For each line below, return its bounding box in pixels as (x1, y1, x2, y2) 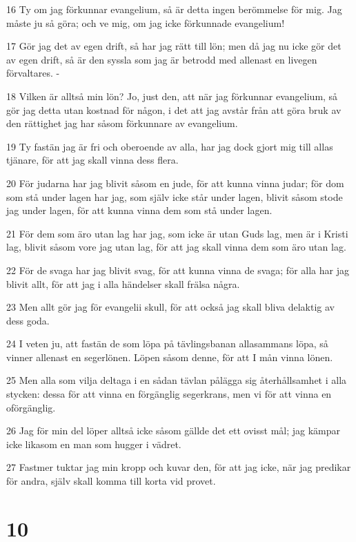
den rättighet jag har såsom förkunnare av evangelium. (6, 116, 238, 130)
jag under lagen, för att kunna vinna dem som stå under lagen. (6, 203, 273, 217)
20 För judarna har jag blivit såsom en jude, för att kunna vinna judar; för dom (6, 175, 344, 190)
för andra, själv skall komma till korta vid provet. (6, 474, 216, 488)
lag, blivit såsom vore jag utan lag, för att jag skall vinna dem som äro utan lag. (6, 240, 346, 254)
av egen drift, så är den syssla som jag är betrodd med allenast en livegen (6, 52, 317, 66)
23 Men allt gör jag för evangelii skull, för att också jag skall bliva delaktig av (6, 300, 335, 314)
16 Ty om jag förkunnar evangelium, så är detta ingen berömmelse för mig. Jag (6, 2, 342, 16)
